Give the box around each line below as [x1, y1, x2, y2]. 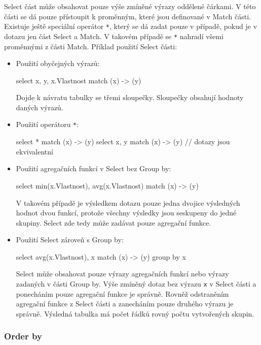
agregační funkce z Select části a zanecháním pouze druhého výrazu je [16, 298, 234, 309]
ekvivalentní [16, 146, 53, 156]
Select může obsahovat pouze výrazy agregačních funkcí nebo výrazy [16, 268, 229, 279]
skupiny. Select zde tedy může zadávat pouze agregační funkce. [16, 217, 211, 228]
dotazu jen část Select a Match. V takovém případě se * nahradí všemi [4, 30, 223, 41]
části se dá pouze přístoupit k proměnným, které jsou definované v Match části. [4, 11, 251, 21]
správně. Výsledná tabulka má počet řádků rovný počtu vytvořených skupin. [16, 308, 254, 319]
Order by [4, 330, 42, 342]
